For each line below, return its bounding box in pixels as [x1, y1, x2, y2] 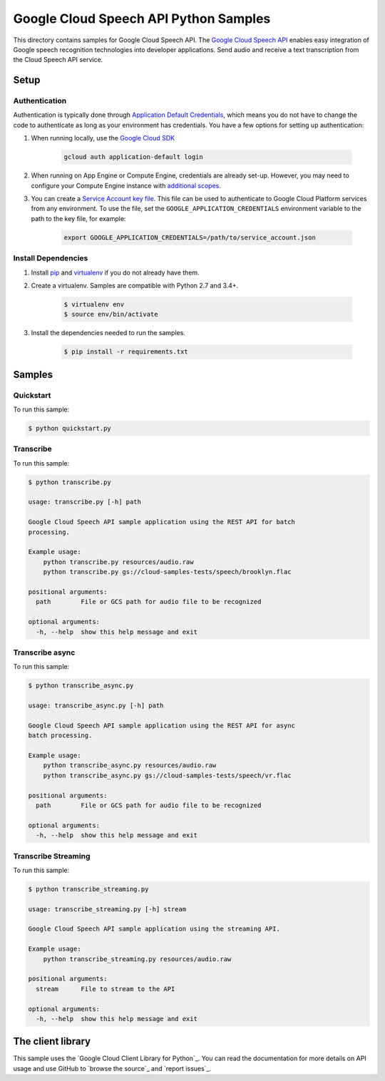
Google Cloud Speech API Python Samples [13, 11, 271, 26]
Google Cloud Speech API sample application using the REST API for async [28, 721, 296, 729]
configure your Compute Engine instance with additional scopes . [31, 181, 221, 190]
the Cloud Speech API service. [13, 56, 103, 64]
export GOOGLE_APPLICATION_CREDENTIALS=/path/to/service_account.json [63, 233, 317, 242]
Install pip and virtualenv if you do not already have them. [31, 268, 200, 277]
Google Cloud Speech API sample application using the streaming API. [28, 925, 281, 933]
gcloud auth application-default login [63, 153, 203, 161]
